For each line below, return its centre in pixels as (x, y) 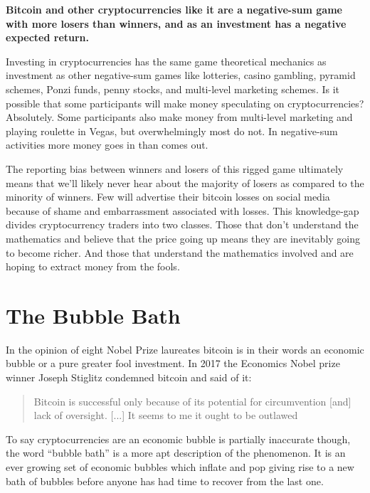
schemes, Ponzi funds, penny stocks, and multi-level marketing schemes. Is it (173, 89)
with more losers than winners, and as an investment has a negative (176, 23)
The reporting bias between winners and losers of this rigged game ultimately (175, 168)
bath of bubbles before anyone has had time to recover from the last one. (165, 481)
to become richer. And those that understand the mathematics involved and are (180, 252)
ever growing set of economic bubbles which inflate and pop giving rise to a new (180, 466)
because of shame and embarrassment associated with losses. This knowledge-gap (183, 210)
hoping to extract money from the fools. (93, 266)
